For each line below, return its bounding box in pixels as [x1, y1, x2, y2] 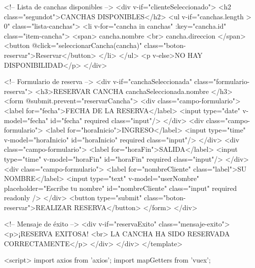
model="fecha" [4, 115, 48, 125]
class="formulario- [194, 76, 250, 87]
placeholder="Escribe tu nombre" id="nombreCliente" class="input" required [4, 182, 237, 193]
